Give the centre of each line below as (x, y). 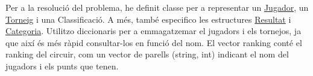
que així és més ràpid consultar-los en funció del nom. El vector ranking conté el (154, 42)
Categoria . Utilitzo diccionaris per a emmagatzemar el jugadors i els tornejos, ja (153, 31)
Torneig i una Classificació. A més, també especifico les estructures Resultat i (148, 19)
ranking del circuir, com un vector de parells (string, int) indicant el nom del (147, 54)
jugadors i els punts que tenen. (62, 66)
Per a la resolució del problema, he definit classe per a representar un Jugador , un (157, 7)
